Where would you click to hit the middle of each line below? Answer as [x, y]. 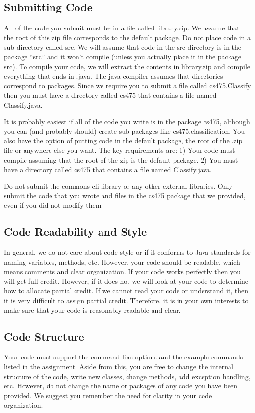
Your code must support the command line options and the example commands [124, 357]
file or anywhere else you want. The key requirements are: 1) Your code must [120, 150]
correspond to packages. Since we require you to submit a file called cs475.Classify [127, 85]
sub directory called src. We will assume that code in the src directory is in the [123, 47]
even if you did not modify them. [54, 205]
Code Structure [44, 336]
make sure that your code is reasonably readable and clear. [92, 310]
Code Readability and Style [76, 232]
